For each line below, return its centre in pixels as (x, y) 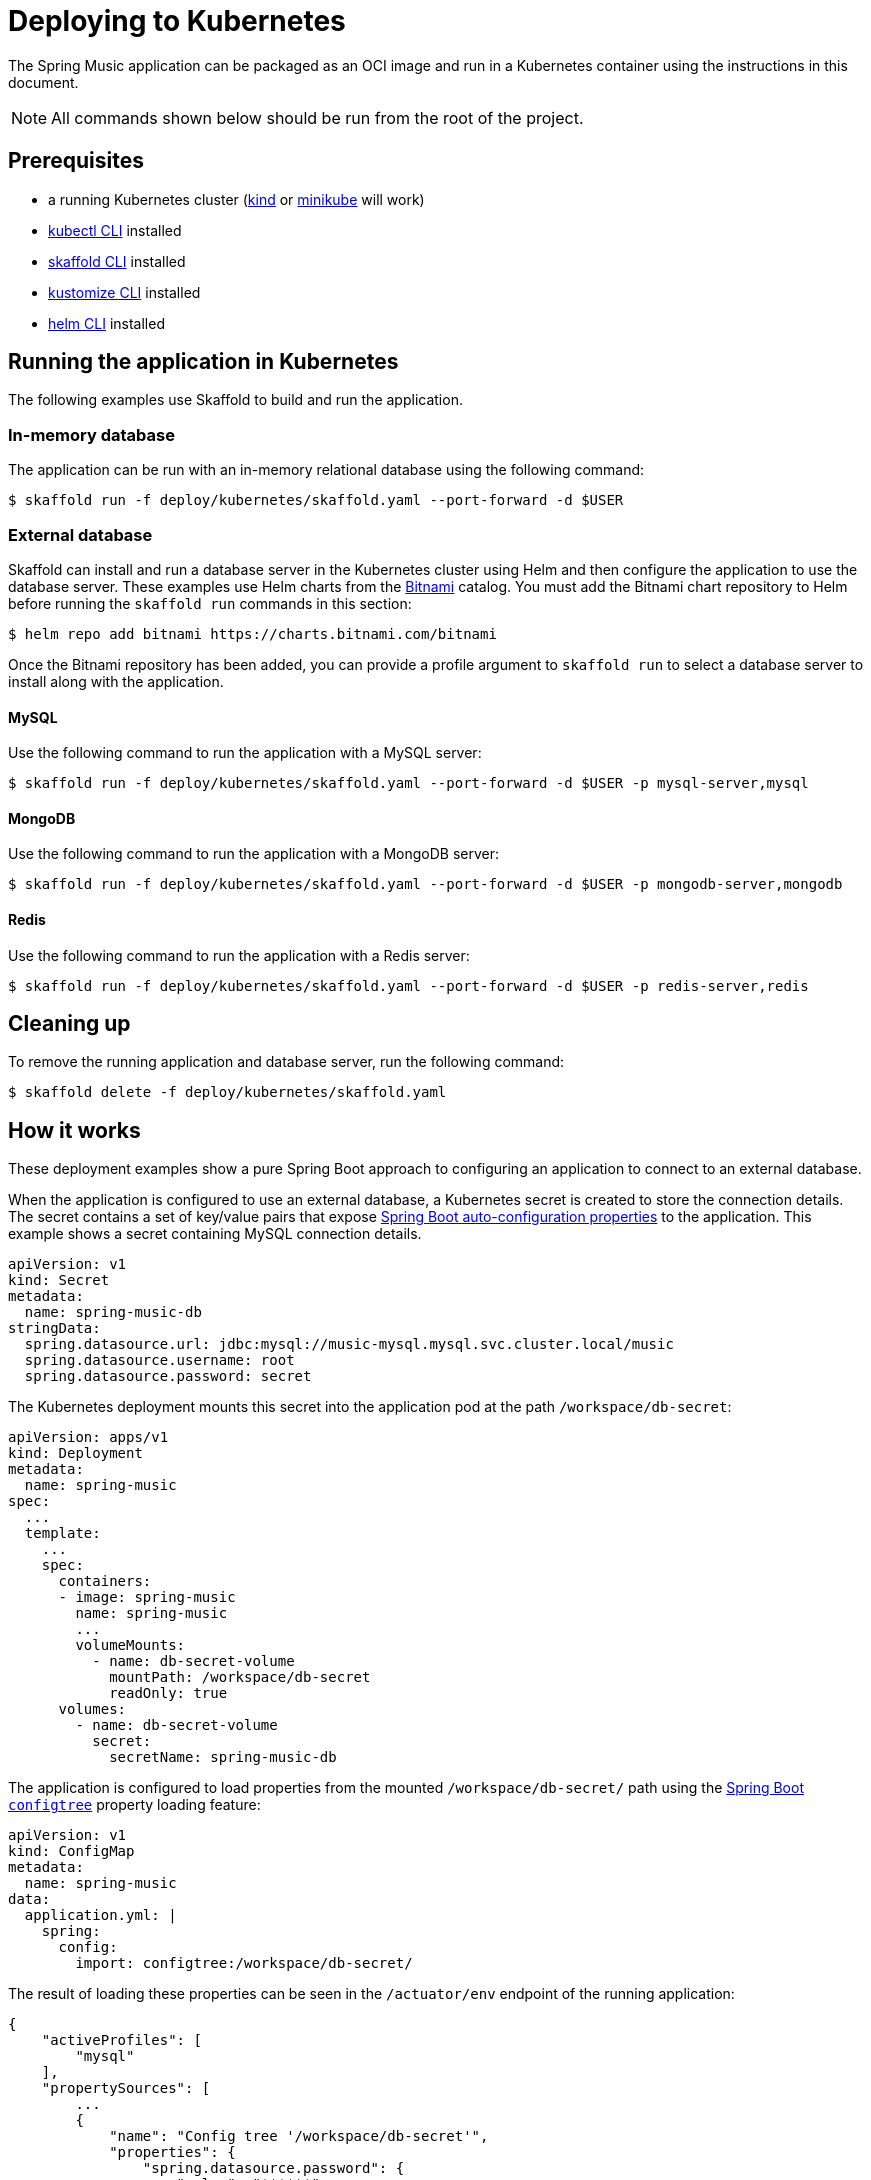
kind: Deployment (75, 1453)
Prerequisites (76, 161)
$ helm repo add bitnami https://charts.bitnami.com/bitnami (252, 633)
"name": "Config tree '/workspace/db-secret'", (299, 2136)
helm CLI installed (106, 323)
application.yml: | (100, 1915)
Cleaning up (69, 1024)
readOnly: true (168, 1693)
